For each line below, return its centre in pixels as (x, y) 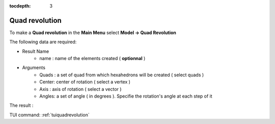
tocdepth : (20, 6)
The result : (21, 105)
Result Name (36, 51)
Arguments (34, 68)
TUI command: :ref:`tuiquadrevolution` (49, 115)
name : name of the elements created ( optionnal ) (92, 58)
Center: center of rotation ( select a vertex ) (85, 82)
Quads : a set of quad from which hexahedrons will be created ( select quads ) (122, 75)
